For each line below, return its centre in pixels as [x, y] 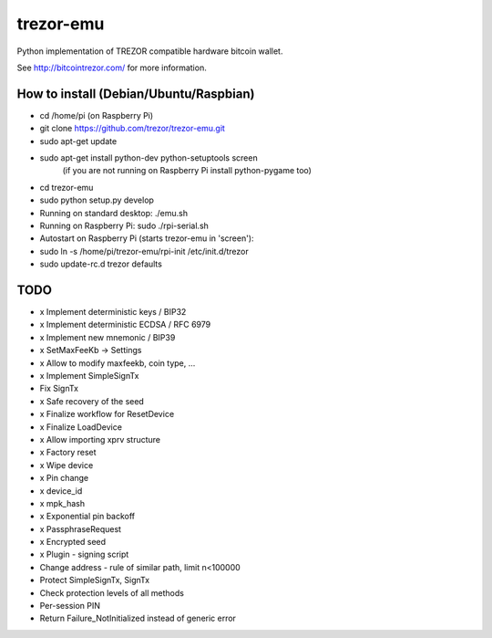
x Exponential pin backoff [87, 517]
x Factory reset [68, 453]
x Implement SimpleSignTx [89, 376]
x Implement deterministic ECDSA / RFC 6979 [125, 325]
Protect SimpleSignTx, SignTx [95, 580]
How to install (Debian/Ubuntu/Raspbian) [136, 94]
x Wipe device [67, 465]
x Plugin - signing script [84, 554]
